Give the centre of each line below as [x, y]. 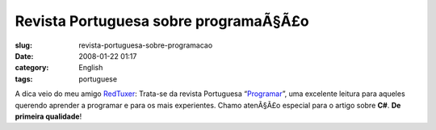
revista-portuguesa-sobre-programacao [146, 45]
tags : [24, 79]
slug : [23, 45]
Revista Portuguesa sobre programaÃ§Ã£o [162, 21]
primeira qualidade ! [48, 116]
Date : [24, 56]
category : [32, 68]
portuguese [98, 79]
